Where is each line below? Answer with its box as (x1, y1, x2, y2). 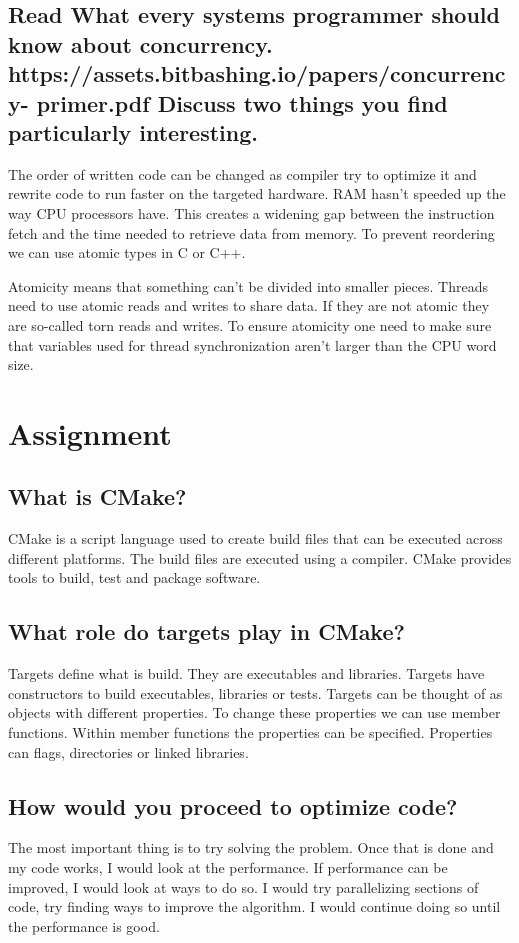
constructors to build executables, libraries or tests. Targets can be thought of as (8, 682, 503, 703)
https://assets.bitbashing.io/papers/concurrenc (8, 58, 506, 89)
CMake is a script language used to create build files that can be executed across (8, 528, 503, 549)
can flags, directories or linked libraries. (8, 741, 249, 762)
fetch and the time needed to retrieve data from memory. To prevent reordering (8, 222, 495, 243)
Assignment (8, 412, 172, 453)
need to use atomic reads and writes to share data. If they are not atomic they (8, 295, 490, 316)
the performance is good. (8, 915, 160, 936)
